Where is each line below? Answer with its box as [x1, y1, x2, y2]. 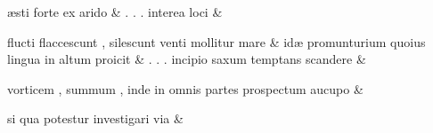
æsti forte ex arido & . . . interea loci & [7, 3, 223, 20]
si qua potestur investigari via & [7, 109, 184, 128]
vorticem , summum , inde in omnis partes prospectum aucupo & [7, 79, 364, 98]
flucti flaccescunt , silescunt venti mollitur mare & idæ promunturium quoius [7, 32, 426, 51]
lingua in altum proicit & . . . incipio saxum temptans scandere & [7, 50, 366, 68]
